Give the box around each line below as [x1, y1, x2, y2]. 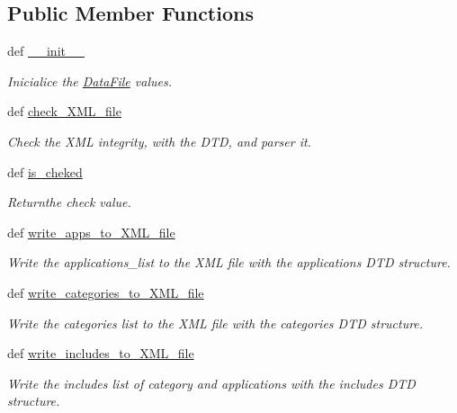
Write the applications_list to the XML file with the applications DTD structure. [7, 253, 451, 272]
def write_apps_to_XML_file [7, 222, 175, 241]
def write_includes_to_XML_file [7, 344, 194, 363]
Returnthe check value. [7, 193, 131, 211]
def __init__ [7, 41, 85, 60]
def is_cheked [7, 162, 83, 181]
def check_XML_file [7, 102, 121, 121]
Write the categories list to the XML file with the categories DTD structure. [7, 313, 424, 332]
